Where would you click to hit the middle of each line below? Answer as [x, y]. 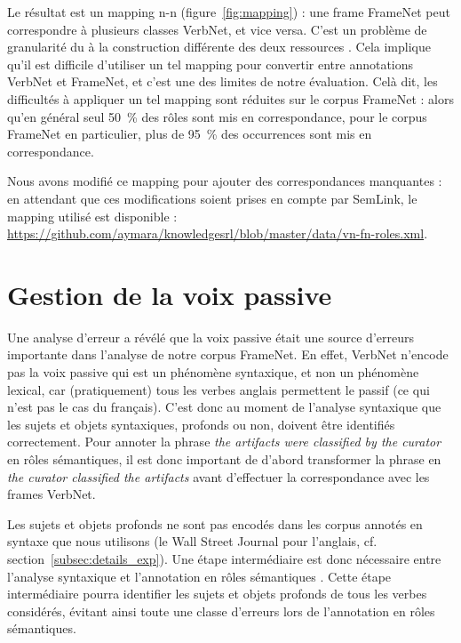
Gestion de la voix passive [170, 294]
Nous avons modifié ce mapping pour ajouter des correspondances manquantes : [225, 181]
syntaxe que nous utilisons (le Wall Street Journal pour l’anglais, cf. [192, 541]
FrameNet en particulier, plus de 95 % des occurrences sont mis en [190, 134]
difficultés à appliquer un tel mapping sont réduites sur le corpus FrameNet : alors [230, 98]
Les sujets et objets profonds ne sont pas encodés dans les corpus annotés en [215, 523]
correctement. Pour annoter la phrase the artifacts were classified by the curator [224, 442]
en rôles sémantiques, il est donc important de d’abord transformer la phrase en [224, 459]
